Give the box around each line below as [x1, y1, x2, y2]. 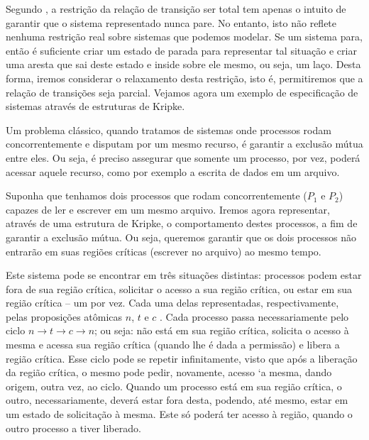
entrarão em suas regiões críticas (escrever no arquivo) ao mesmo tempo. [6, 243, 321, 258]
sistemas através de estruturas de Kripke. [6, 99, 185, 114]
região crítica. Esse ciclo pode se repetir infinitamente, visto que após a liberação [6, 351, 358, 365]
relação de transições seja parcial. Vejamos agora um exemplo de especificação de [6, 84, 358, 99]
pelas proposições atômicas [6, 309, 123, 324]
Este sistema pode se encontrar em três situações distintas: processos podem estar [6, 268, 362, 282]
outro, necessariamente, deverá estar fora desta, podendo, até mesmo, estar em [6, 392, 348, 407]
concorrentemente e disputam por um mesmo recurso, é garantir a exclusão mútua [6, 136, 363, 151]
